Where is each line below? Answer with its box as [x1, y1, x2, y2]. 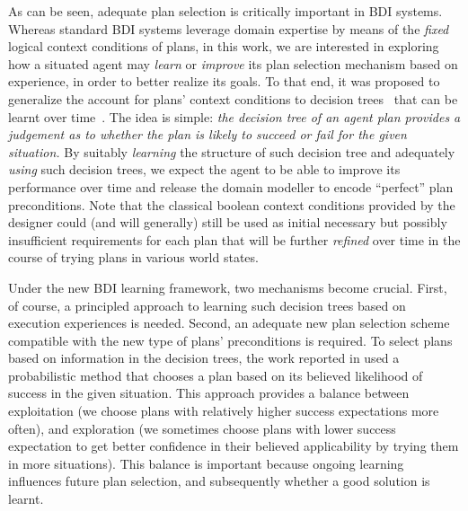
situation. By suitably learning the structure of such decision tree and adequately [8, 142, 455, 161]
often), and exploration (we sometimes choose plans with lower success [8, 418, 396, 437]
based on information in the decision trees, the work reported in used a [8, 348, 400, 367]
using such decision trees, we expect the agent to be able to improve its [8, 160, 401, 179]
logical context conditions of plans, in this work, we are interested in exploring [8, 37, 439, 56]
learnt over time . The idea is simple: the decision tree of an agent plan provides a [8, 107, 461, 126]
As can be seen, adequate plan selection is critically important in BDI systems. [8, 2, 443, 20]
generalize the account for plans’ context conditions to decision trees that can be [8, 89, 458, 108]
